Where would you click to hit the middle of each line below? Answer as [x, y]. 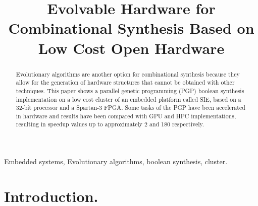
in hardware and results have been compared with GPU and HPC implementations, [126, 116]
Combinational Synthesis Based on [131, 28]
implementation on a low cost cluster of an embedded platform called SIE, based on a [128, 99]
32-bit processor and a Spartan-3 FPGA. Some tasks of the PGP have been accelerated [131, 108]
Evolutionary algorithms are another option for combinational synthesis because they [128, 74]
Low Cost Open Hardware [131, 48]
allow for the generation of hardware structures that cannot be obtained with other [125, 82]
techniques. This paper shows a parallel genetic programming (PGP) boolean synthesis [130, 90]
